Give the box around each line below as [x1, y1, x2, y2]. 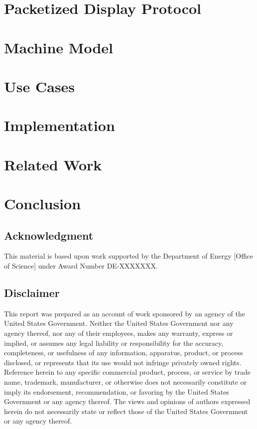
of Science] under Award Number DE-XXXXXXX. [4, 261, 158, 271]
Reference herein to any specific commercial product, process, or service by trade [4, 367, 251, 377]
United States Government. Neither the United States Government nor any [4, 318, 234, 328]
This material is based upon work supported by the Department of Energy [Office [4, 251, 254, 261]
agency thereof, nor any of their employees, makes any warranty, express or [4, 328, 233, 338]
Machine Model [4, 37, 113, 57]
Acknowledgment [4, 227, 94, 243]
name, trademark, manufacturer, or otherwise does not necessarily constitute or [4, 377, 247, 387]
